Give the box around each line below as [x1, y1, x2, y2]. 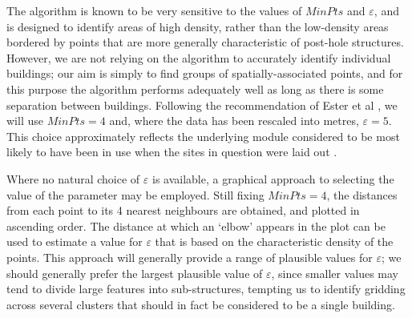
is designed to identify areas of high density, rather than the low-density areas [6, 18, 389, 34]
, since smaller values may [271, 264, 399, 281]
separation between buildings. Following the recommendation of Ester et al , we [6, 96, 398, 113]
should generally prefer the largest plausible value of [6, 264, 263, 281]
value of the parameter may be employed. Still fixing [6, 186, 265, 203]
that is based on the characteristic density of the [155, 233, 394, 250]
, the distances [326, 186, 398, 203]
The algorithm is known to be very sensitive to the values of [6, 2, 302, 18]
